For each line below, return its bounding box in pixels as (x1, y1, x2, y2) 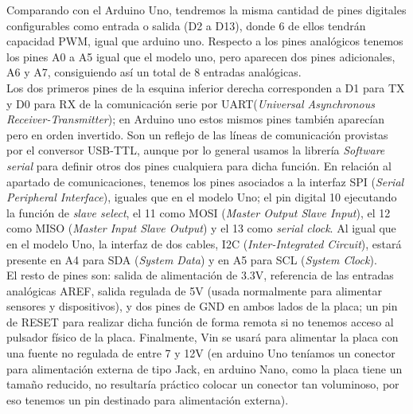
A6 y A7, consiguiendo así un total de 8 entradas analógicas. (6, 64, 302, 80)
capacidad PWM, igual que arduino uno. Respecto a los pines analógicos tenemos (6, 33, 403, 49)
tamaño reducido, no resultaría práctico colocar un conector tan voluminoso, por (6, 376, 399, 393)
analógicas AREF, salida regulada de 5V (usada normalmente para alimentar (6, 282, 382, 299)
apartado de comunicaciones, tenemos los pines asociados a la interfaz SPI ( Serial (6, 173, 404, 189)
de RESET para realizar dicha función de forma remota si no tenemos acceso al (6, 313, 394, 330)
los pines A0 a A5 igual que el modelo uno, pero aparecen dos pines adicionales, (6, 48, 395, 64)
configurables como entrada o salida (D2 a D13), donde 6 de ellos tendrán (6, 17, 366, 33)
